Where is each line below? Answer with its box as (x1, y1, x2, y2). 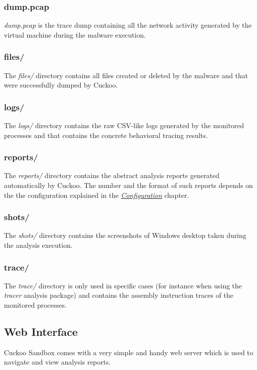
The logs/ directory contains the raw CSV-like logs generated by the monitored (4, 120, 244, 131)
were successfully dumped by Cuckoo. (4, 80, 118, 90)
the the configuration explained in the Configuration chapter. (4, 189, 189, 200)
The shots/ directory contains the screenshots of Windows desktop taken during (4, 230, 247, 240)
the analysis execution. (4, 240, 73, 250)
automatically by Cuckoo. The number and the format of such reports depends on (4, 180, 253, 190)
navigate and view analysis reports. (4, 357, 111, 367)
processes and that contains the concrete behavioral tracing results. (4, 130, 208, 140)
